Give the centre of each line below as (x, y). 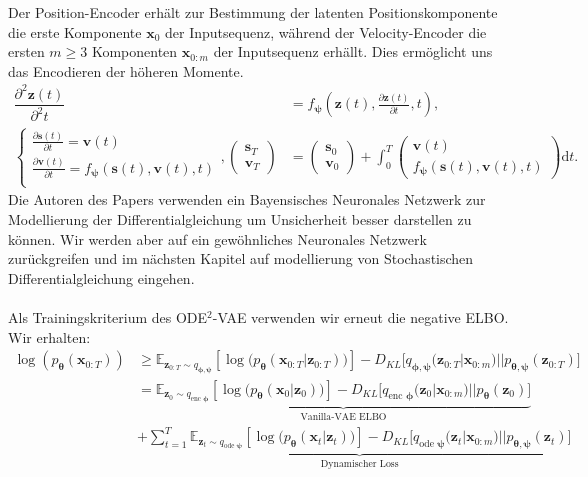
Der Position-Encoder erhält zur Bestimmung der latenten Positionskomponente (253, 12)
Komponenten (134, 51)
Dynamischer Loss (359, 464)
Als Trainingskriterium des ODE (108, 317)
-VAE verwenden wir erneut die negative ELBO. (360, 317)
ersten (26, 51)
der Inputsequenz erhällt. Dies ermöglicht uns (353, 51)
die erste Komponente (75, 31)
